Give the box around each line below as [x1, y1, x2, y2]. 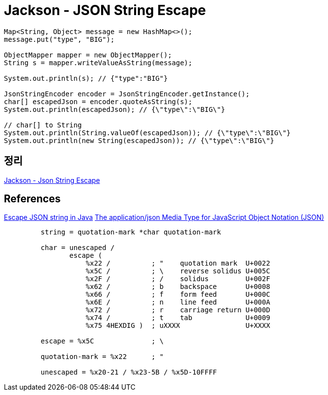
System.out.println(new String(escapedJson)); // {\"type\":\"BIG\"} [4, 136, 275, 144]
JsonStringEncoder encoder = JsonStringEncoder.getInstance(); [4, 90, 250, 98]
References [4, 193, 61, 205]
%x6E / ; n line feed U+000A [86, 298, 270, 306]
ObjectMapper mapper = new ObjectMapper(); [4, 51, 172, 59]
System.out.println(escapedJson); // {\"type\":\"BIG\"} [4, 105, 225, 113]
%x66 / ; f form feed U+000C [86, 290, 270, 299]
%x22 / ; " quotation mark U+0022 [86, 259, 270, 268]
